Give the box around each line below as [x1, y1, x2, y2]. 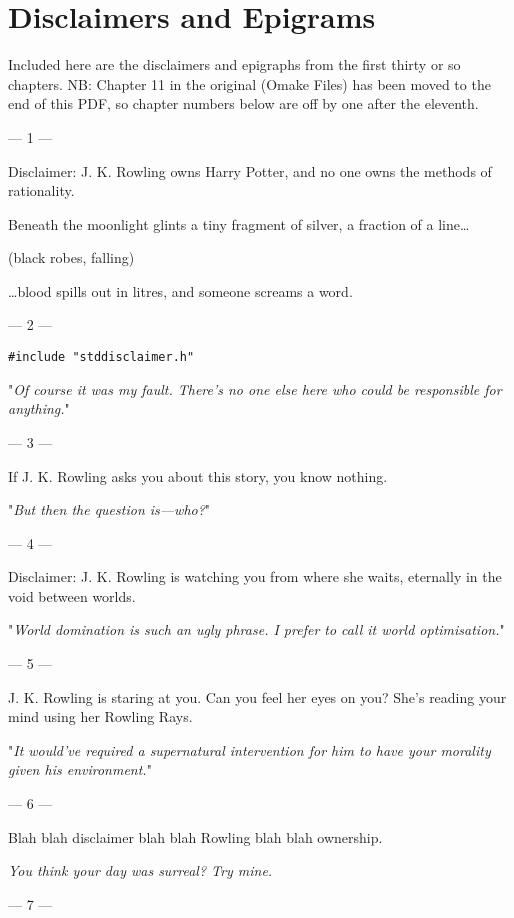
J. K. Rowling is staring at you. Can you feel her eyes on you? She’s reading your [8, 686, 507, 707]
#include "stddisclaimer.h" [8, 350, 195, 365]
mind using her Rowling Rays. [8, 706, 193, 727]
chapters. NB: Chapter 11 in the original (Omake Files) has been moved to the [8, 73, 491, 94]
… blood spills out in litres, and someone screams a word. [8, 280, 353, 301]
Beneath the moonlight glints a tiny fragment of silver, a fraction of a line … [8, 213, 470, 234]
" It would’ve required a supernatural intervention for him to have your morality [8, 739, 491, 760]
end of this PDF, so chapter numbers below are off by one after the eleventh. [8, 93, 479, 114]
